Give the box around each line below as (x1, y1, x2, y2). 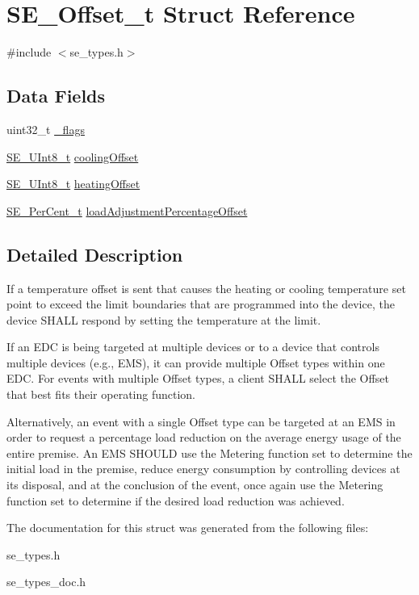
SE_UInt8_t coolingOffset (6, 148, 139, 165)
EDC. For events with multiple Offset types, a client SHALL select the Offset (6, 370, 389, 387)
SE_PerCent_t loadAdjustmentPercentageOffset (6, 202, 248, 219)
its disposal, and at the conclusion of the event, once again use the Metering (6, 476, 383, 493)
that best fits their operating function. (6, 386, 195, 403)
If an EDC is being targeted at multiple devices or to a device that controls (6, 338, 379, 355)
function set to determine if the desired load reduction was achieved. (6, 492, 345, 509)
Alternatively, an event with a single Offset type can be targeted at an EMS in (6, 413, 396, 429)
